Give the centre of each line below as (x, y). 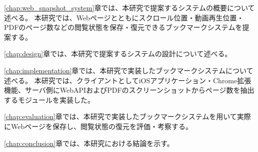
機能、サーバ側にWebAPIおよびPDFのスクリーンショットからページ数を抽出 (129, 90)
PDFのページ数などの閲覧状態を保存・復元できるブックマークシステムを (123, 27)
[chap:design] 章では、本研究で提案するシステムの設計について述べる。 (118, 54)
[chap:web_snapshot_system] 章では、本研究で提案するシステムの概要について (129, 7)
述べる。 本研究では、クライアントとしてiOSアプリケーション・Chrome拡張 (128, 80)
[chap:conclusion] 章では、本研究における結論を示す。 (89, 143)
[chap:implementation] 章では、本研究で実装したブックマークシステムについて (129, 70)
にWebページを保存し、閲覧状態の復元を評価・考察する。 (98, 126)
